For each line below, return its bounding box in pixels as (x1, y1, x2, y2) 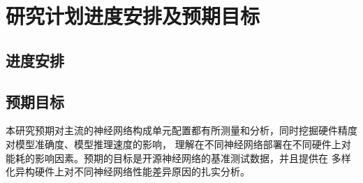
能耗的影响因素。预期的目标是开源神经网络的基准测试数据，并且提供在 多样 (6, 150, 351, 165)
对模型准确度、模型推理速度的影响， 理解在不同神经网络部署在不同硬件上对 (6, 136, 351, 151)
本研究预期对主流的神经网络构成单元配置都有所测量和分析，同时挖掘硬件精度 (6, 123, 357, 138)
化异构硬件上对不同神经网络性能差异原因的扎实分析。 (6, 164, 250, 179)
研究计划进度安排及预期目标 (6, 1, 260, 30)
